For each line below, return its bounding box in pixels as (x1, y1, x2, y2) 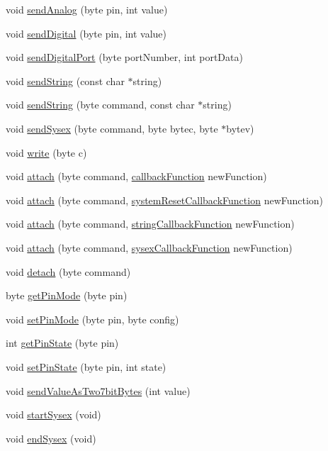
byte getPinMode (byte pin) (6, 288, 128, 303)
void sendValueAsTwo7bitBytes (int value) (6, 383, 191, 398)
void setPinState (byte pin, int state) (6, 359, 166, 374)
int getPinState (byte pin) (6, 335, 119, 350)
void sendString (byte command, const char (6, 97, 195, 112)
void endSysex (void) (6, 430, 96, 445)
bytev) (226, 121, 254, 135)
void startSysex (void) (6, 407, 101, 422)
